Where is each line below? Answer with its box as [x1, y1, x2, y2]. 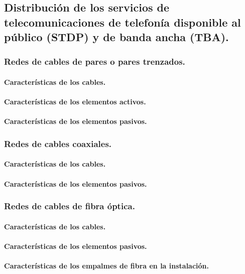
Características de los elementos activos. [4, 96, 146, 107]
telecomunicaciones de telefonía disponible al [4, 14, 241, 30]
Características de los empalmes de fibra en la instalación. [4, 260, 209, 270]
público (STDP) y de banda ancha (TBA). [4, 29, 229, 45]
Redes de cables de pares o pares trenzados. [4, 55, 185, 68]
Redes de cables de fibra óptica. [4, 200, 135, 212]
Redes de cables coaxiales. [4, 137, 112, 150]
